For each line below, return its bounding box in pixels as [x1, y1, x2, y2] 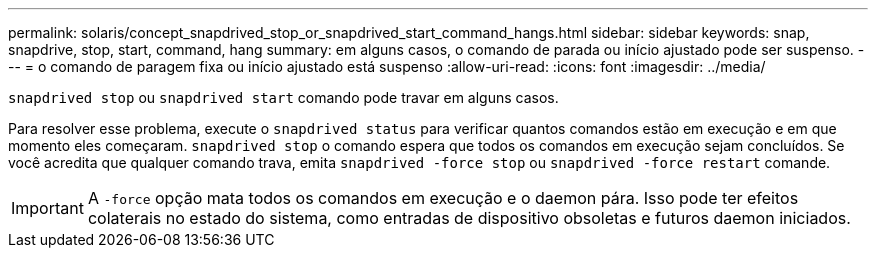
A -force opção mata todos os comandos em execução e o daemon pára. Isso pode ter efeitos [87, 188, 799, 208]
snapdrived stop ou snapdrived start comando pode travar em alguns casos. [8, 89, 559, 106]
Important [11, 198, 84, 218]
